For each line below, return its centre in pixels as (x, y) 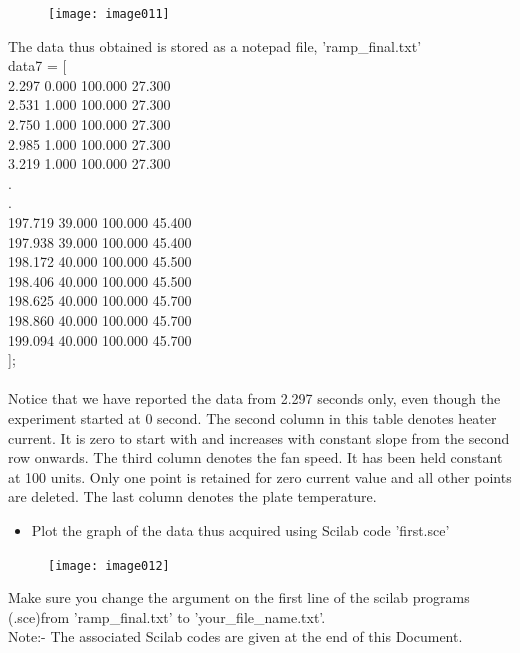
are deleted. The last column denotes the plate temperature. (192, 496)
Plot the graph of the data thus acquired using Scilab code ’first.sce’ (240, 529)
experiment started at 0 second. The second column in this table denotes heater (252, 417)
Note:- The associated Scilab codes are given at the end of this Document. (235, 636)
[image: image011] (109, 14)
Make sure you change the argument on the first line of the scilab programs (239, 597)
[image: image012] (109, 565)
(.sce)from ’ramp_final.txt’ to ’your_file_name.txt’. (167, 616)
